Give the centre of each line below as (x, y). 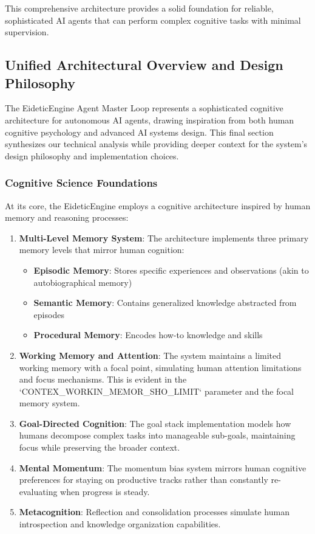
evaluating (38, 491)
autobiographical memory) (83, 282)
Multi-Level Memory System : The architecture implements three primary (164, 238)
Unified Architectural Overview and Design (144, 65)
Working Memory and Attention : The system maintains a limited (150, 355)
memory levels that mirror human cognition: (102, 250)
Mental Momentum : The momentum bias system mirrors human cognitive (163, 467)
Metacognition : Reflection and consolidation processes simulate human (154, 512)
